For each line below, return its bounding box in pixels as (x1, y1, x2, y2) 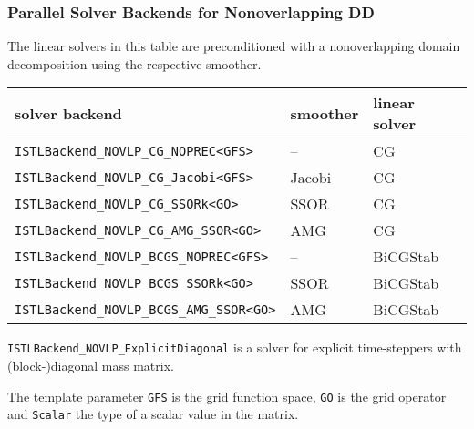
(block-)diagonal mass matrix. (7, 356, 174, 375)
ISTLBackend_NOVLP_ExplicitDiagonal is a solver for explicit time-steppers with (7, 338, 462, 357)
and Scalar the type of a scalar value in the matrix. (7, 404, 299, 424)
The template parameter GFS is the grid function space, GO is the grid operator (7, 386, 447, 405)
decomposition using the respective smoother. (7, 54, 262, 73)
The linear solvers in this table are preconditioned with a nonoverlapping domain (7, 36, 460, 56)
